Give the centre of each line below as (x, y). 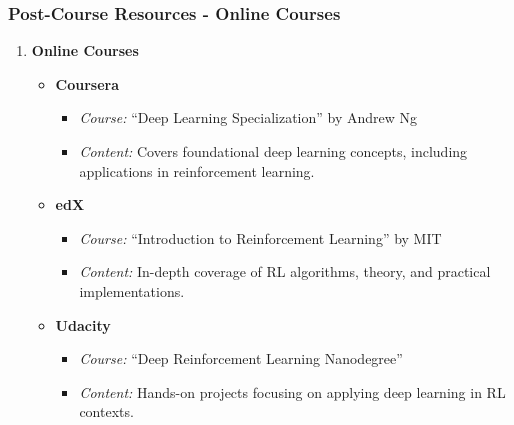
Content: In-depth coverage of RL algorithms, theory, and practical (285, 271)
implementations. (132, 290)
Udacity (83, 324)
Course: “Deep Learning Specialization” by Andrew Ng (248, 117)
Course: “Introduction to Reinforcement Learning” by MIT (260, 237)
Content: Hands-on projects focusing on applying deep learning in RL (292, 391)
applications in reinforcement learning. (197, 170)
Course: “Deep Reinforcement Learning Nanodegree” (241, 358)
